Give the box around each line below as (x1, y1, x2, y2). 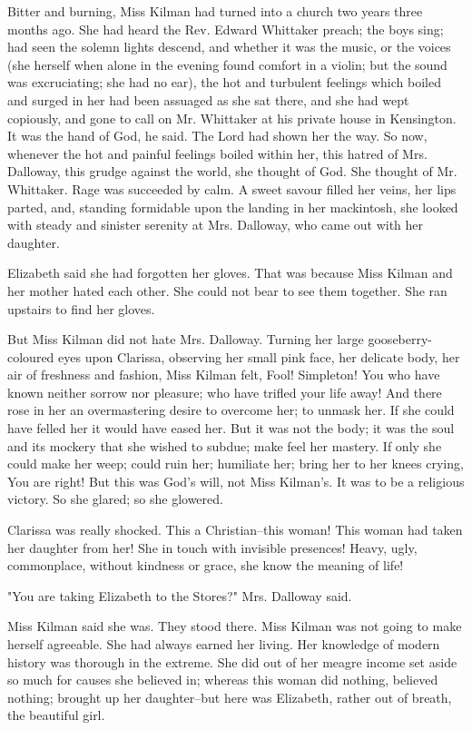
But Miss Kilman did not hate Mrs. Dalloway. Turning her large (7, 330, 364, 349)
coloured (7, 347, 54, 366)
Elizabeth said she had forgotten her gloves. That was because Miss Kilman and (7, 263, 453, 282)
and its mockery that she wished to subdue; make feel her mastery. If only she (7, 436, 442, 455)
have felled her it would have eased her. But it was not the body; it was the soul (7, 419, 455, 438)
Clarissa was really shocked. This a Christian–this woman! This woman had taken (7, 520, 463, 539)
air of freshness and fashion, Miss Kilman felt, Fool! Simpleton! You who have (7, 365, 440, 384)
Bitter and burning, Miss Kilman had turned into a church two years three (7, 2, 423, 20)
